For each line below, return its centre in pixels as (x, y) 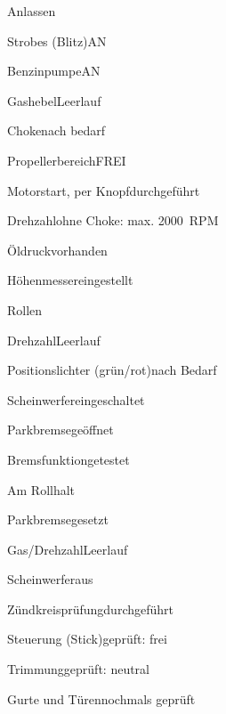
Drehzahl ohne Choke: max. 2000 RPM (113, 220)
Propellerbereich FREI (67, 160)
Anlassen (32, 11)
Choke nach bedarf (56, 130)
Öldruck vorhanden (57, 250)
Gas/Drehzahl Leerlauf (68, 549)
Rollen (25, 309)
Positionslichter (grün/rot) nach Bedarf (112, 370)
